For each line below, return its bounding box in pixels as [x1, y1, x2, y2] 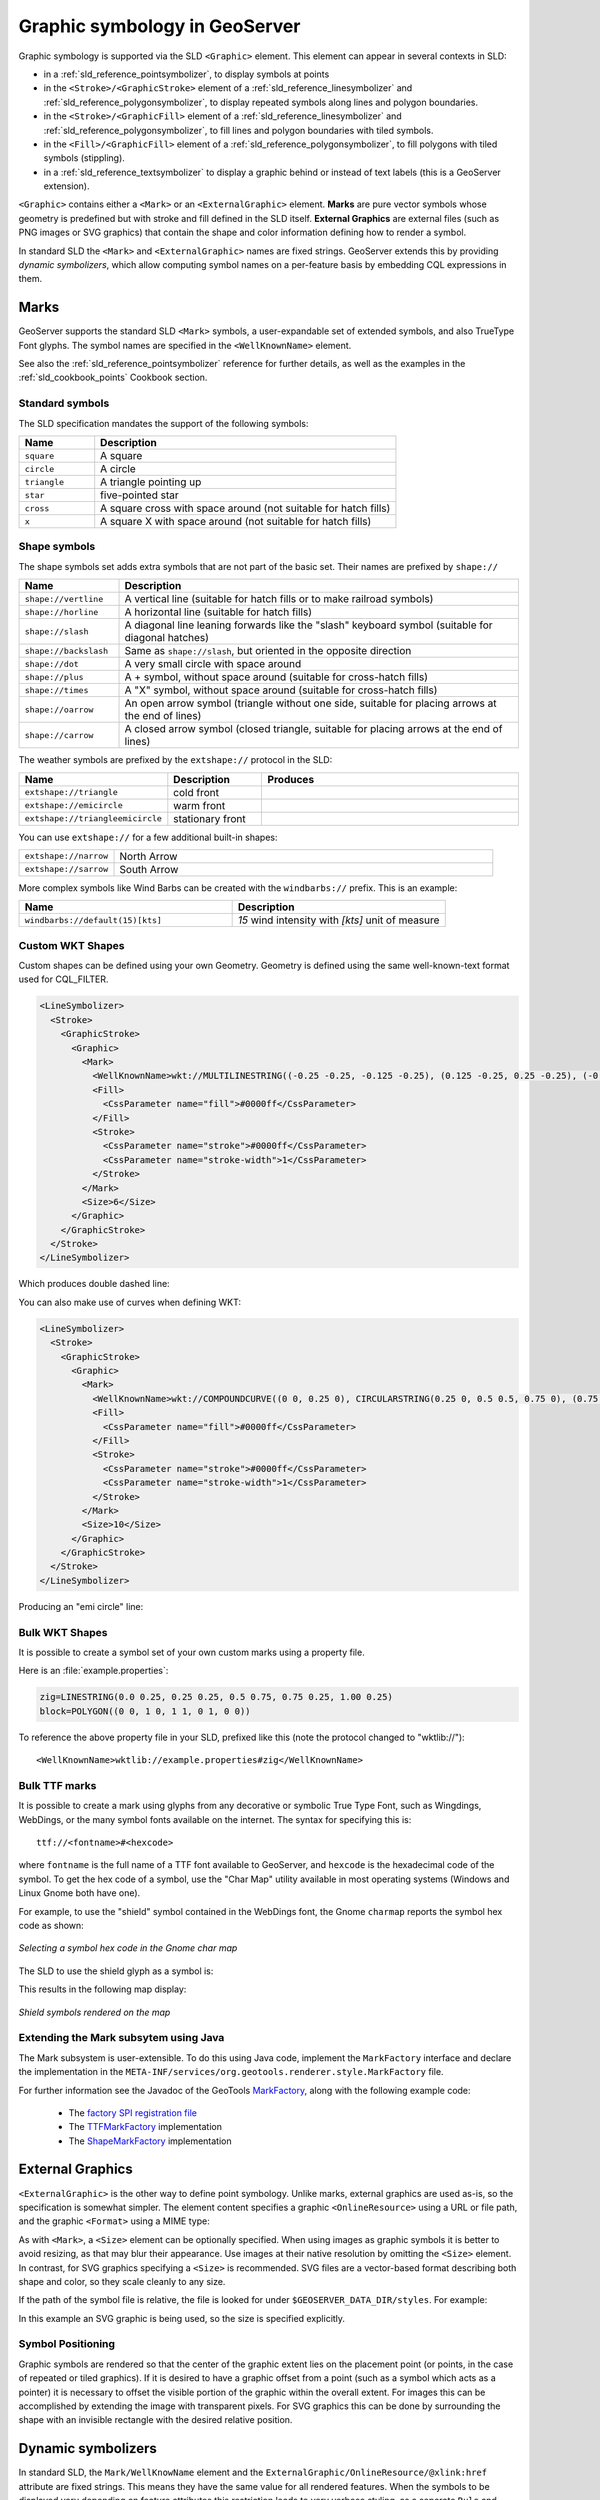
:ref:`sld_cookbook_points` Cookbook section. [18, 371, 208, 384]
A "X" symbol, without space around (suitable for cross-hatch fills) [124, 683, 438, 697]
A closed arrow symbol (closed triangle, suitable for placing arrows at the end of [124, 722, 503, 736]
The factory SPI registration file [68, 2106, 197, 2119]
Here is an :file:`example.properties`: [18, 1665, 169, 1677]
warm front [173, 798, 226, 812]
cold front [173, 785, 220, 799]
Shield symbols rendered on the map [18, 2006, 171, 2018]
